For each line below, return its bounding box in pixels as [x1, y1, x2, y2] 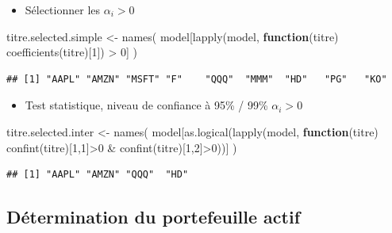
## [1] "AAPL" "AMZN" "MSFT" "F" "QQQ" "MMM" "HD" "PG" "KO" [6, 73, 387, 85]
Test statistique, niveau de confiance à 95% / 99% [25, 97, 268, 113]
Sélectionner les [25, 2, 101, 17]
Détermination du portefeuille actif [6, 204, 301, 229]
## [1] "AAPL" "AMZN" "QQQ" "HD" [6, 169, 189, 181]
